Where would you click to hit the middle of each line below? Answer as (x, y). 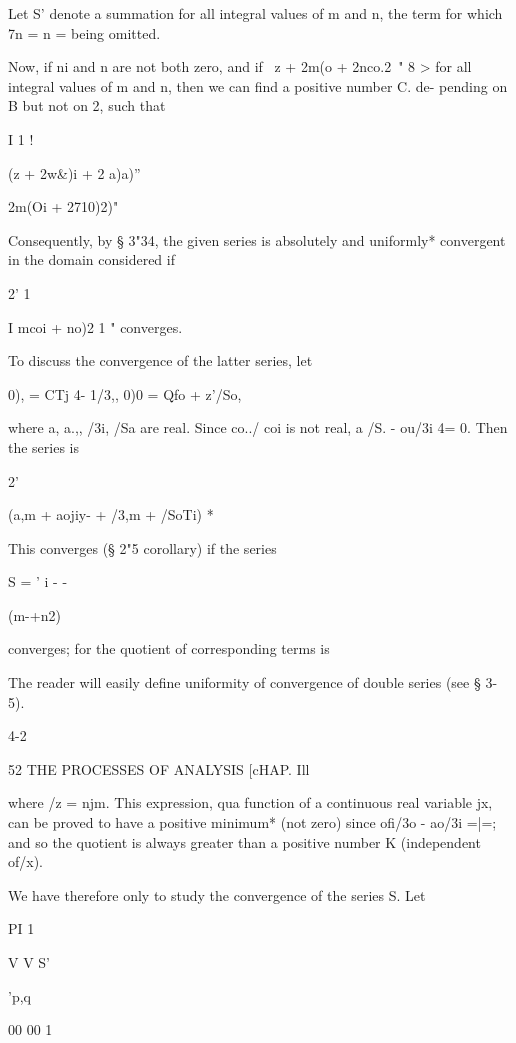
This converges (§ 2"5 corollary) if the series (142, 547)
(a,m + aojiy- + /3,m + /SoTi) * (111, 514)
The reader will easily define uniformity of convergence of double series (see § (244, 682)
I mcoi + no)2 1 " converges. (95, 326)
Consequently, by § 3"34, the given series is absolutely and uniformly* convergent (257, 239)
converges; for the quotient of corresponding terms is (169, 648)
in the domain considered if (91, 259)
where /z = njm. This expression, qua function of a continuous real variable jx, (250, 802)
